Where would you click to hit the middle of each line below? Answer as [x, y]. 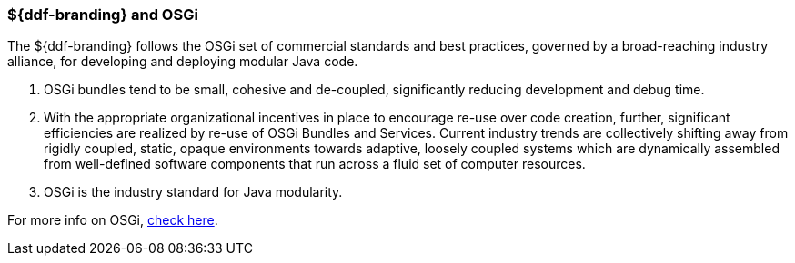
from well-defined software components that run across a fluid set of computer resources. [315, 164]
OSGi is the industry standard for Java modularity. [193, 192]
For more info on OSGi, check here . [113, 220]
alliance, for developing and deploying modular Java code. [183, 62]
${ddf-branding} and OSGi [103, 15]
